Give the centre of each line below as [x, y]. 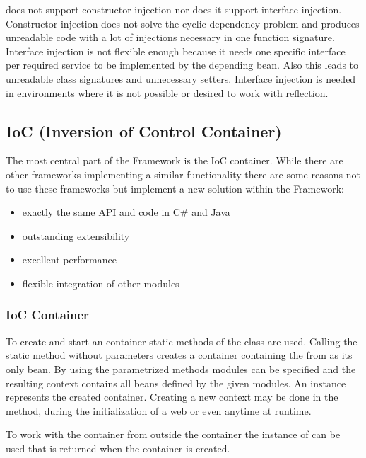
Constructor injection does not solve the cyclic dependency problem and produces [183, 23]
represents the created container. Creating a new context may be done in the [172, 397]
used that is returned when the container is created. [118, 448]
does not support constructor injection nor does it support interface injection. [174, 9]
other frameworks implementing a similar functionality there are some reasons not [183, 174]
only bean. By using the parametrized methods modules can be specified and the [181, 368]
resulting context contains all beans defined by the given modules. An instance [176, 383]
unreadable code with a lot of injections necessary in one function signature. [170, 37]
